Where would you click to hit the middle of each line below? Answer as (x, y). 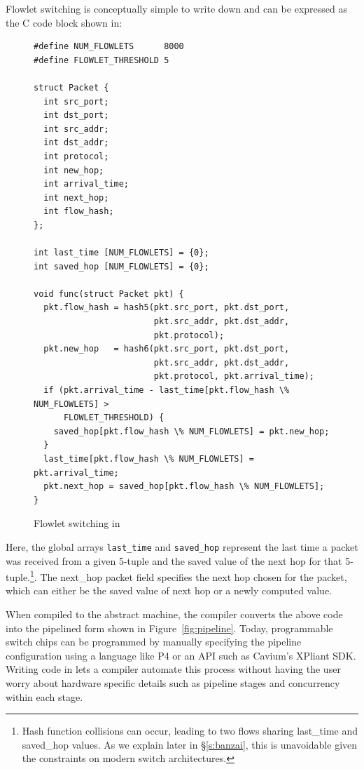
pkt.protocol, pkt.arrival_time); (234, 376)
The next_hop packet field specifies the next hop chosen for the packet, (194, 576)
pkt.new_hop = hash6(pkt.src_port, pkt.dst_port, (167, 349)
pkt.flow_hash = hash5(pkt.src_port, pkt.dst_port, (167, 308)
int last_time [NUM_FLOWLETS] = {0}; (121, 253)
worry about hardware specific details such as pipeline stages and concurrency (173, 683)
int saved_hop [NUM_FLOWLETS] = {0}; (121, 266)
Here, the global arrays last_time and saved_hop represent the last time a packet (182, 546)
